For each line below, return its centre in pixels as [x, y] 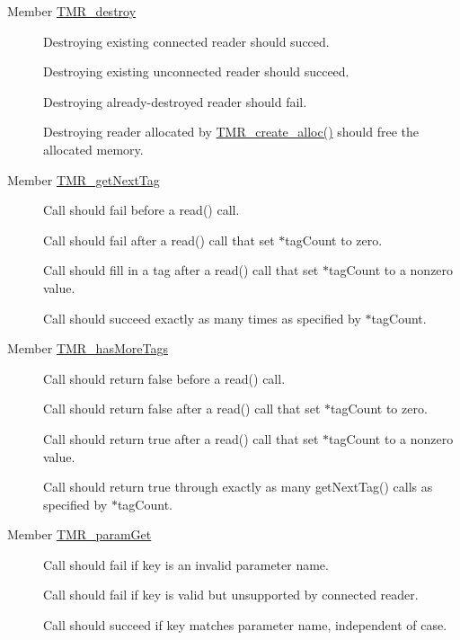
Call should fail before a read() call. [142, 210]
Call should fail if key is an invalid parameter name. [186, 564]
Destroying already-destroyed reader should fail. [175, 101]
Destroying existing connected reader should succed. [186, 41]
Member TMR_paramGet [80, 534]
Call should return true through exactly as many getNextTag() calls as [238, 487]
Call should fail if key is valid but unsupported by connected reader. [231, 595]
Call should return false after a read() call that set [182, 409]
